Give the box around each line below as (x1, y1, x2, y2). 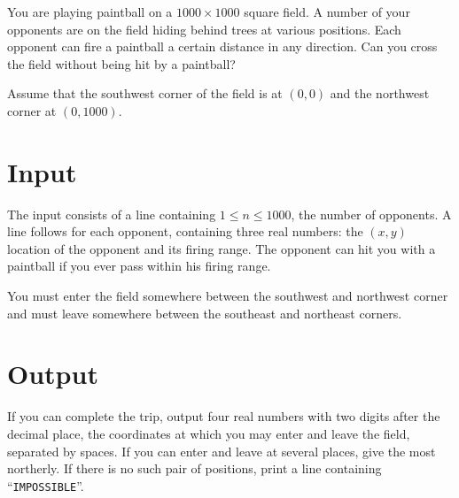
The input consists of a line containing (7, 204, 216, 223)
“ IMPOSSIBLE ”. (7, 476, 84, 494)
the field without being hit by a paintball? (7, 54, 236, 73)
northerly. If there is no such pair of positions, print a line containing (7, 459, 382, 478)
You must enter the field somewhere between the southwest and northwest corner (7, 287, 448, 305)
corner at (7, 101, 57, 119)
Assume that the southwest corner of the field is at (7, 84, 283, 103)
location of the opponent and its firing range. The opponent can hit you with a (7, 239, 436, 257)
